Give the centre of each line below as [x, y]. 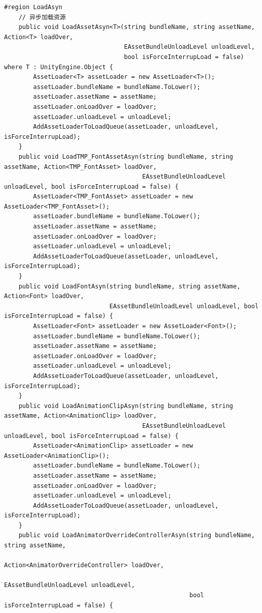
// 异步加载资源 [42, 17]
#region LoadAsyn [33, 7]
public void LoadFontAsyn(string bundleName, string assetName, [129, 286]
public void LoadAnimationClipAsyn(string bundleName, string [126, 406]
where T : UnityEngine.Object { [59, 67]
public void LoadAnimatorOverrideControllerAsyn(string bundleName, [137, 535]
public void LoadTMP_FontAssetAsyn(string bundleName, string [126, 156]
